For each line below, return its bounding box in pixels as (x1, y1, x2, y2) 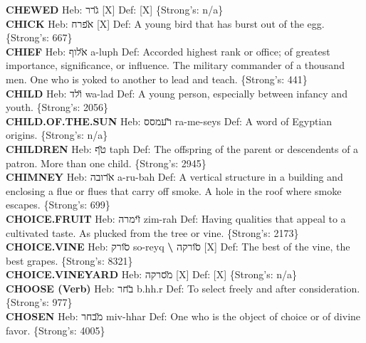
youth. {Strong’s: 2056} (6, 100, 109, 115)
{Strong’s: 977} (6, 295, 73, 310)
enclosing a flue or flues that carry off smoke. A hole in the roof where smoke (6, 183, 342, 198)
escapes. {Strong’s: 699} (6, 197, 110, 212)
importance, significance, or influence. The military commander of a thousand (6, 58, 345, 73)
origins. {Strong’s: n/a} (6, 127, 108, 142)
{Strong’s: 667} (6, 30, 73, 45)
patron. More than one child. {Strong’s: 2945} (6, 155, 206, 170)
